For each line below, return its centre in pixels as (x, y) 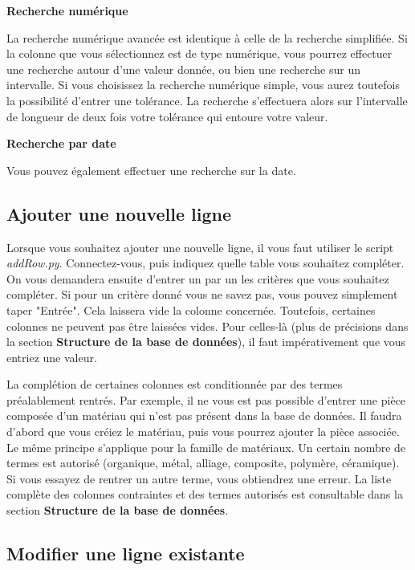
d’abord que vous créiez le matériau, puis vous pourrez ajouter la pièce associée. (203, 432)
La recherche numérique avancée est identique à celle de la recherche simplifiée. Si (207, 37)
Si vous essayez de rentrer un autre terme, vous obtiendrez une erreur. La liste (199, 478)
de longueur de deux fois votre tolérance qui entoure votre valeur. (167, 116)
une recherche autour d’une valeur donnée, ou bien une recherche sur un (183, 69)
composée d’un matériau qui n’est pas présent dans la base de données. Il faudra (204, 415)
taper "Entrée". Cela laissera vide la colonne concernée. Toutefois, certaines (191, 309)
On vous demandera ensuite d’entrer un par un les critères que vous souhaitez (198, 278)
